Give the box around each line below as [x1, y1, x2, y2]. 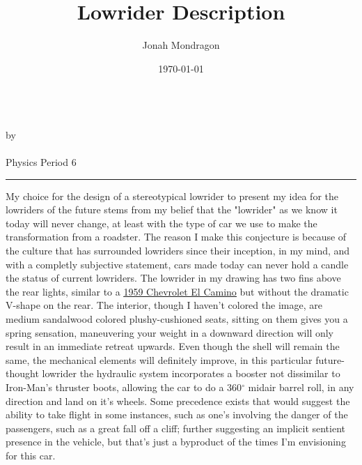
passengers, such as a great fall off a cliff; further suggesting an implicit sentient [6, 420, 346, 435]
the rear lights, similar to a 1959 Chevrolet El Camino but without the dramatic [6, 284, 349, 298]
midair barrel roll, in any [248, 380, 354, 394]
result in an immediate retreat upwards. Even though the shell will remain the [6, 339, 340, 353]
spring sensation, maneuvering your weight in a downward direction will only [6, 325, 334, 340]
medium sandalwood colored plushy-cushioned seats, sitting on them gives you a [6, 312, 348, 326]
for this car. [6, 448, 56, 462]
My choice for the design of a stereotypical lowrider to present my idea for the [6, 188, 338, 203]
